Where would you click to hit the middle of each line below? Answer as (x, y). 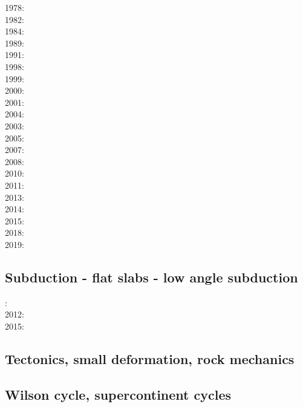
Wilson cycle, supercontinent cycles (118, 394)
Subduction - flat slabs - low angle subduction (151, 277)
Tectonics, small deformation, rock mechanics (150, 358)
